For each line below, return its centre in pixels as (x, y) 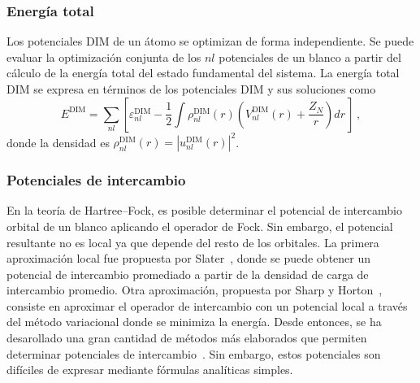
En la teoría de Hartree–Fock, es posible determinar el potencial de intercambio (204, 210)
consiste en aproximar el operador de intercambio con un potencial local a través (207, 305)
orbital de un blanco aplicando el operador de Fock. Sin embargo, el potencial (200, 226)
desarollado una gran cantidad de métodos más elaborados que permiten (187, 338)
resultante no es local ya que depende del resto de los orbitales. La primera (193, 242)
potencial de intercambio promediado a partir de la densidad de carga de (188, 274)
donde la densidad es (58, 142)
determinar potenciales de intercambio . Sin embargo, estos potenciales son (194, 353)
